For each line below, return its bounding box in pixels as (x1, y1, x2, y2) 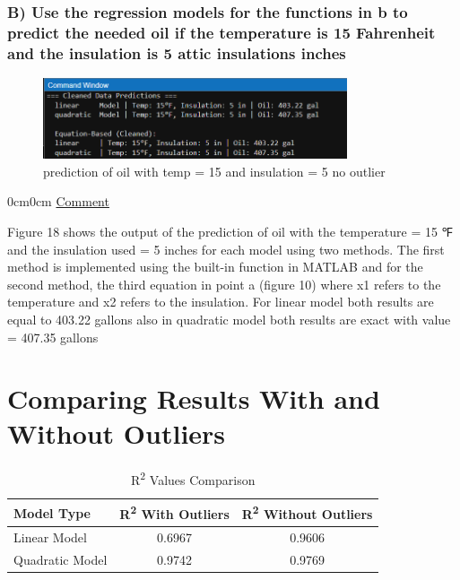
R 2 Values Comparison (130, 468, 256, 489)
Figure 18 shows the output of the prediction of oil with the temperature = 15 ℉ (7, 221, 453, 240)
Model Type (13, 503, 91, 522)
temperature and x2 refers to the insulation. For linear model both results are (7, 292, 434, 311)
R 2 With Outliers (119, 502, 230, 524)
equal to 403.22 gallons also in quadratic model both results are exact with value (7, 309, 451, 328)
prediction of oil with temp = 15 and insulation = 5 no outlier (43, 161, 386, 180)
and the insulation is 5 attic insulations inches (7, 41, 346, 64)
